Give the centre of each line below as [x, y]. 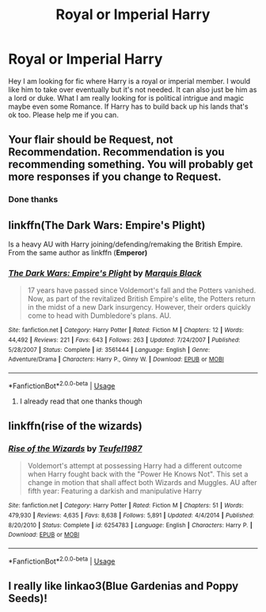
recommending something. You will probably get [131, 164]
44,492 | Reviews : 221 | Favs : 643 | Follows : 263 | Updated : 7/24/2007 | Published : [124, 340]
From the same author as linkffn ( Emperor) [78, 253]
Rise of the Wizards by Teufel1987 [75, 448]
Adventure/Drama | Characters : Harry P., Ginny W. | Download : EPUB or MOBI [116, 360]
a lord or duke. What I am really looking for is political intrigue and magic [126, 98]
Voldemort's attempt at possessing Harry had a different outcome [135, 466]
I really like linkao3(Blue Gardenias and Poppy [123, 586]
